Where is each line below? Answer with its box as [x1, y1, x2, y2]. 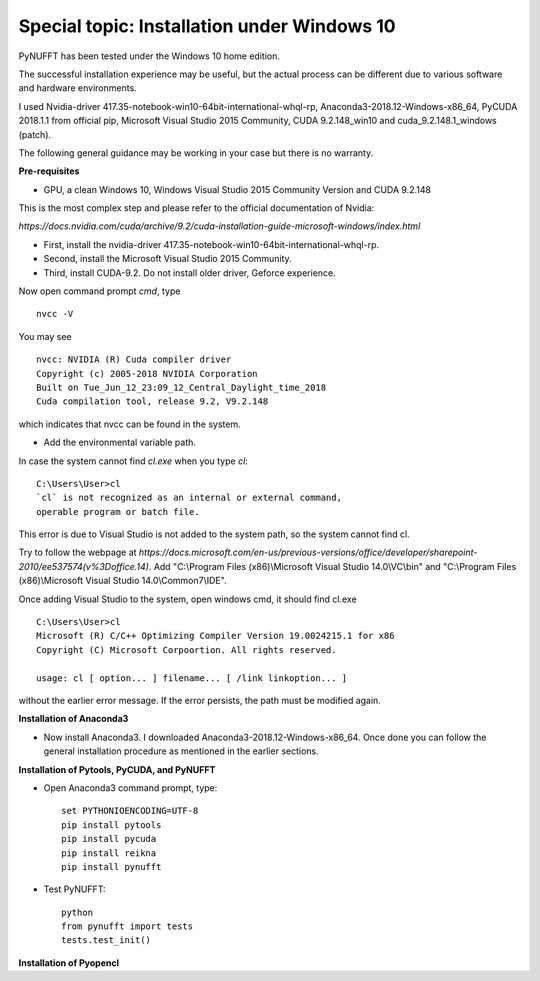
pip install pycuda [61, 833, 157, 845]
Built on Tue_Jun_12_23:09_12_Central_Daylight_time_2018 [36, 381, 327, 393]
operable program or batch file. [36, 506, 200, 517]
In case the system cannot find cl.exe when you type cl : [18, 455, 249, 467]
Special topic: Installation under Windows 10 [18, 15, 396, 37]
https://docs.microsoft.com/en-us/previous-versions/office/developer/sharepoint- [138, 546, 478, 559]
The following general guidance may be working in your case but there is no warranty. [18, 146, 374, 159]
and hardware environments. [18, 82, 137, 94]
